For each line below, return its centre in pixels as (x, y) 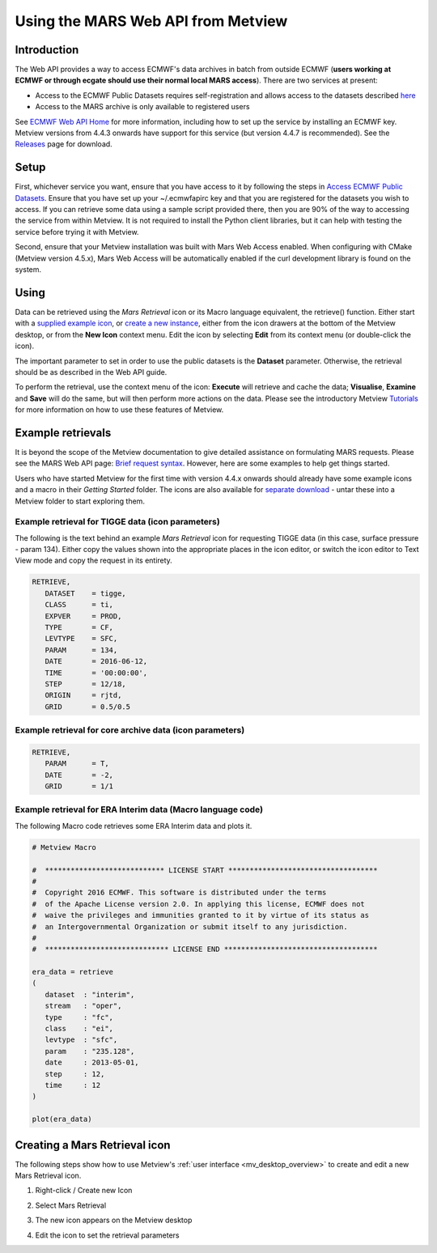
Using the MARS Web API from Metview (151, 21)
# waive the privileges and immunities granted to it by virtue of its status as (201, 915)
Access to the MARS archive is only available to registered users (142, 107)
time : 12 (73, 1085)
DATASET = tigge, (86, 593)
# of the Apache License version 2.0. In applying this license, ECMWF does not (199, 904)
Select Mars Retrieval (71, 1205)
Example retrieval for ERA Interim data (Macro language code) (139, 809)
